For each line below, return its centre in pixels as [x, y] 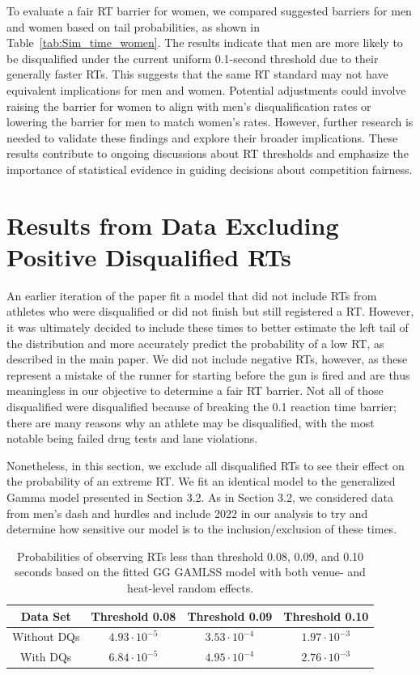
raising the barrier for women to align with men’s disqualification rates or [189, 106]
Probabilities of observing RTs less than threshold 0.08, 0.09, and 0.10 [191, 556]
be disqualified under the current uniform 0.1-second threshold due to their [193, 58]
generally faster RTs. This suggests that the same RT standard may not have [197, 74]
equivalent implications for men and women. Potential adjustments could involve [206, 89]
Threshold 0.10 [326, 616]
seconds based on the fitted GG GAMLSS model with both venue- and [190, 572]
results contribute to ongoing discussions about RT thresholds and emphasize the [208, 153]
